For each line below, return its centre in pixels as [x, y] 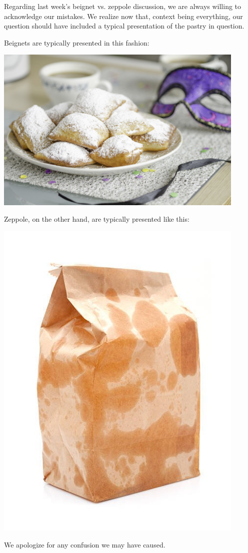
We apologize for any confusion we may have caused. [85, 544]
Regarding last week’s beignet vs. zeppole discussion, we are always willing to [123, 6]
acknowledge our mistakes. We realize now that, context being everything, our [123, 16]
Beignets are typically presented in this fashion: [77, 42]
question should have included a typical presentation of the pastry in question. [124, 26]
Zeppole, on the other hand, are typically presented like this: [97, 219]
